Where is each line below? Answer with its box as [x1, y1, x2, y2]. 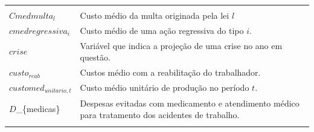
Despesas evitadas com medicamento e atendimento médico [80, 96, 300, 109]
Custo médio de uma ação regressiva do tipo [80, 24, 244, 36]
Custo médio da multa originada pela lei [80, 9, 229, 21]
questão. [80, 51, 111, 64]
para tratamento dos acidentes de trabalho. [80, 108, 240, 121]
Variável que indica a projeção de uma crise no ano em [80, 39, 283, 51]
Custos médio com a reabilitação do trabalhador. [80, 66, 261, 79]
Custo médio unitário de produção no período [80, 81, 249, 94]
